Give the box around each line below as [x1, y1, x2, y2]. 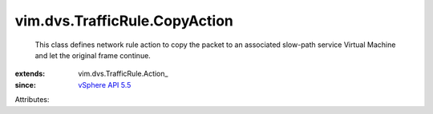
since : [14, 80, 36, 89]
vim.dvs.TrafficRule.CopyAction [14, 12, 234, 29]
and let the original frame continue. [34, 50, 152, 60]
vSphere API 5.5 [78, 80, 132, 89]
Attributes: [14, 95, 50, 104]
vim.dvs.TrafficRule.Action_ [78, 69, 168, 79]
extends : [14, 69, 46, 79]
